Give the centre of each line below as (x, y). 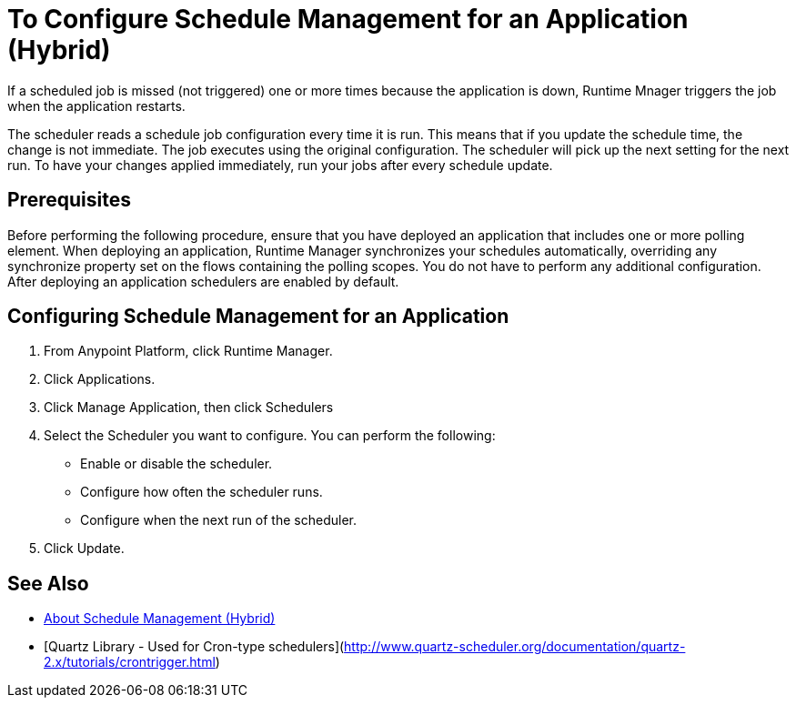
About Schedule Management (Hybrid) (160, 619)
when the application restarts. (96, 106)
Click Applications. (100, 379)
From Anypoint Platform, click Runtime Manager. (188, 351)
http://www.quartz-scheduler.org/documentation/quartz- (515, 647)
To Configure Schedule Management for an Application (348, 19)
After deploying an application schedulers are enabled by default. (203, 281)
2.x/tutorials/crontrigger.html (130, 662)
